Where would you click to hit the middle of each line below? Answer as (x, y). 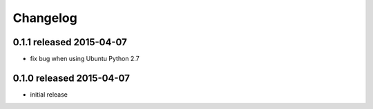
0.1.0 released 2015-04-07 (71, 78)
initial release (49, 94)
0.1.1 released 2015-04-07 (70, 42)
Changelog (45, 18)
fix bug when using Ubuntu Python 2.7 (85, 59)
